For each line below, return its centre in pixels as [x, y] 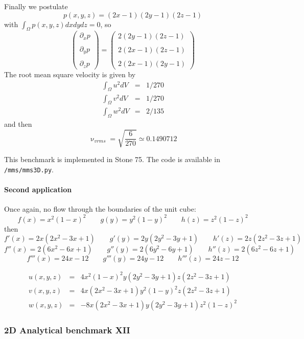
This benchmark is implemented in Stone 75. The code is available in [112, 159]
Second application [38, 189]
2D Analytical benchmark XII [67, 330]
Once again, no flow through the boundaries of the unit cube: [100, 209]
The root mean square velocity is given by [70, 74]
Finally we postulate [36, 6]
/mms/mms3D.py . [29, 169]
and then [18, 124]
